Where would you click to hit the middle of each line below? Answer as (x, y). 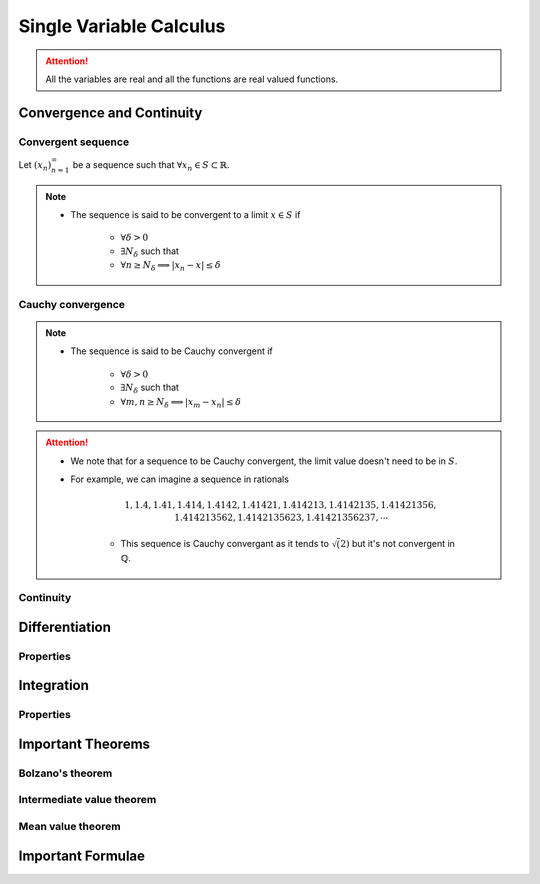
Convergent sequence (74, 142)
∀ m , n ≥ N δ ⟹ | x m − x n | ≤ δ (181, 403)
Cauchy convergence (71, 304)
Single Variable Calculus (122, 26)
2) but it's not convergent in (397, 544)
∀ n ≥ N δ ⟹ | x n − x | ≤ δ (171, 267)
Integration (54, 685)
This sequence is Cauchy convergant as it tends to (225, 544)
